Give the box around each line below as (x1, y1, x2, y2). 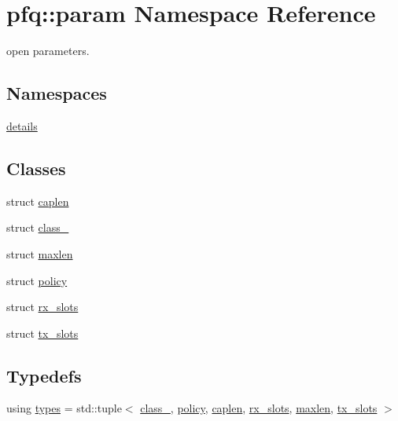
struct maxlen (6, 245, 73, 262)
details (6, 117, 38, 134)
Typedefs (6, 363, 82, 387)
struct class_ (6, 219, 69, 236)
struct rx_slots (6, 298, 79, 315)
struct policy (6, 272, 68, 288)
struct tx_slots (6, 324, 79, 341)
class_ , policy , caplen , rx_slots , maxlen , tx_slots (140, 400, 378, 416)
